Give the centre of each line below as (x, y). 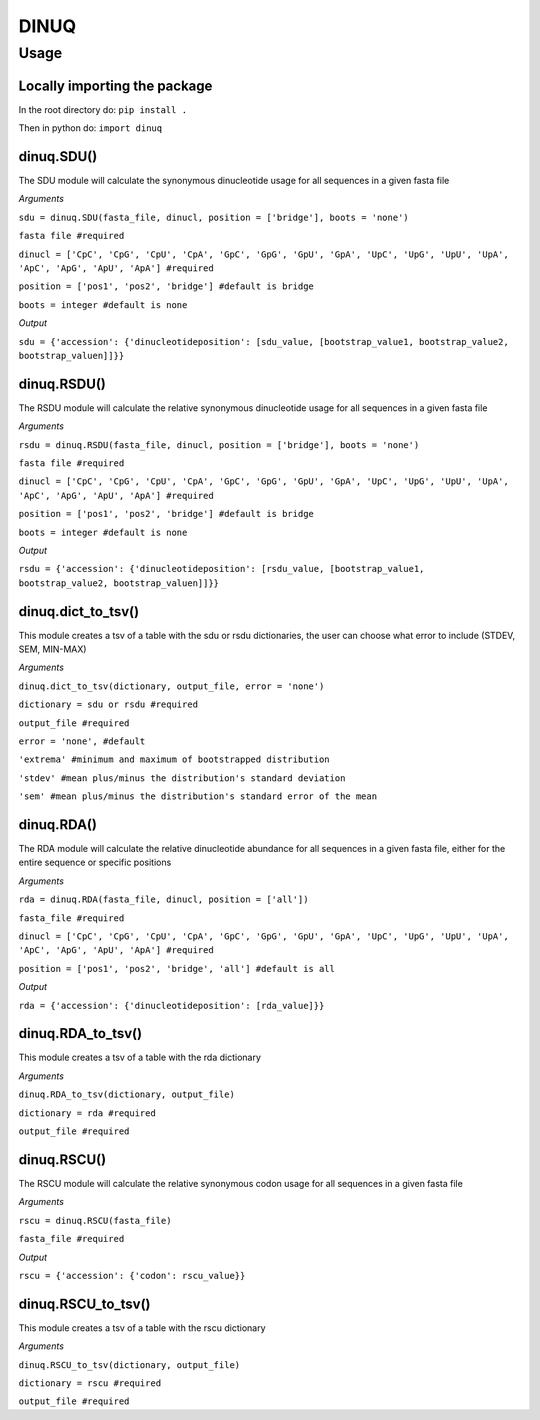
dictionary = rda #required (87, 1113)
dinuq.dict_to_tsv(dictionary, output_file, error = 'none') (171, 686)
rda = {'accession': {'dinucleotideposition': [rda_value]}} (171, 1005)
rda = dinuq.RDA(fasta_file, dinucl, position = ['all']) (163, 899)
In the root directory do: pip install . (103, 109)
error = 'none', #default (82, 741)
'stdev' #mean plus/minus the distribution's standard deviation (182, 778)
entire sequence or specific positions (95, 862)
